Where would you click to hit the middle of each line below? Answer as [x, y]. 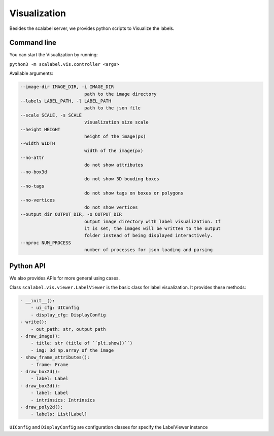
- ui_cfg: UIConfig [55, 308]
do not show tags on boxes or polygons [134, 193]
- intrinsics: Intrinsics [63, 400]
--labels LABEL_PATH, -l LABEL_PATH [66, 101]
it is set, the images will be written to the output [152, 229]
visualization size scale [116, 122]
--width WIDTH [38, 144]
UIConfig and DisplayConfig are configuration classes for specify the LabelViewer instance [109, 427]
